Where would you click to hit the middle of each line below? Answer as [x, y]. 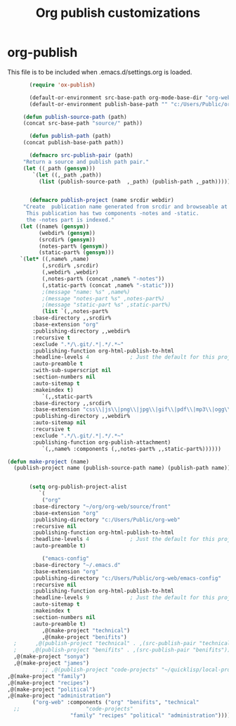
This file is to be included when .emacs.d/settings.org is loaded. [100, 72]
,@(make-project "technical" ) [86, 630]
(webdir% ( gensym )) [67, 233]
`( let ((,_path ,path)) [67, 175]
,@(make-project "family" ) [47, 676]
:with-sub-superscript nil [72, 371]
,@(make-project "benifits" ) [85, 637]
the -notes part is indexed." [70, 220]
